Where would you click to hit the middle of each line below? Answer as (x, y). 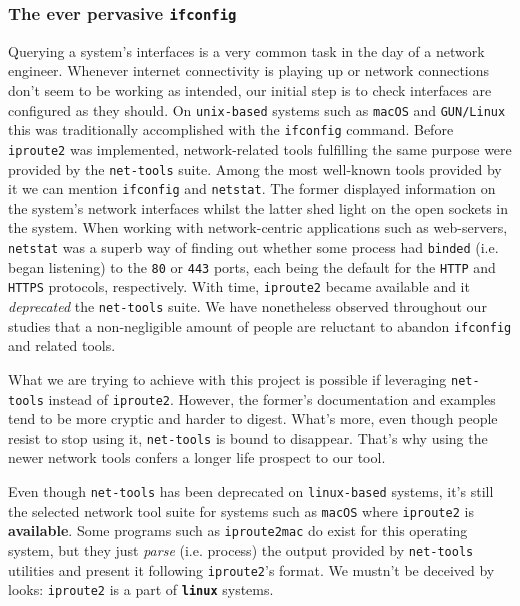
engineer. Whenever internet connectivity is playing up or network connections (249, 70)
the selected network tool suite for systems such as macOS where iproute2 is (241, 510)
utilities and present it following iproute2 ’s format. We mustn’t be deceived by (251, 569)
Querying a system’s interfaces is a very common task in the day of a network (246, 50)
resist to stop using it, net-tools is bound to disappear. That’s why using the (248, 437)
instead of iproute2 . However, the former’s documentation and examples (272, 398)
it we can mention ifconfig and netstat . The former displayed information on (252, 188)
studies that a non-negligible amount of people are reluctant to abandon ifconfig (260, 325)
